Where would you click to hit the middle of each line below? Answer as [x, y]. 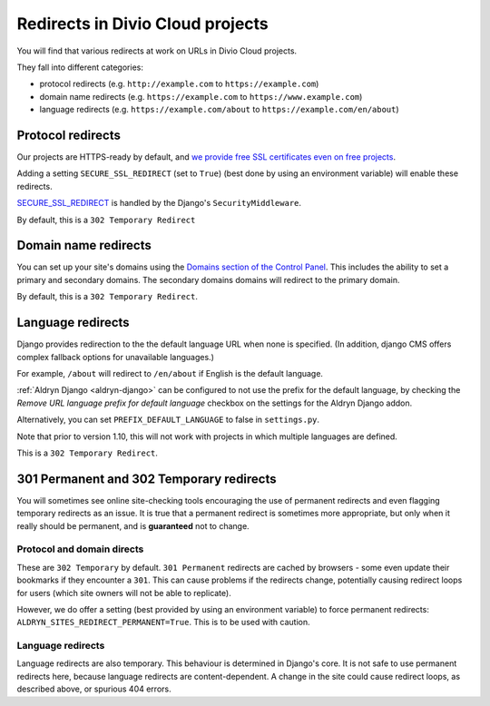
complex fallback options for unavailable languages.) [116, 357]
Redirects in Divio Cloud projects [143, 24]
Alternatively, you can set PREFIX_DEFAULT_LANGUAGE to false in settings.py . [168, 420]
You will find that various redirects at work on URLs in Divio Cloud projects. [157, 51]
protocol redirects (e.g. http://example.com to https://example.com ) [179, 84]
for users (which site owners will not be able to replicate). [124, 593]
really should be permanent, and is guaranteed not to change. [133, 525]
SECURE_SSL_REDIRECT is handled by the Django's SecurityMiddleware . [159, 203]
